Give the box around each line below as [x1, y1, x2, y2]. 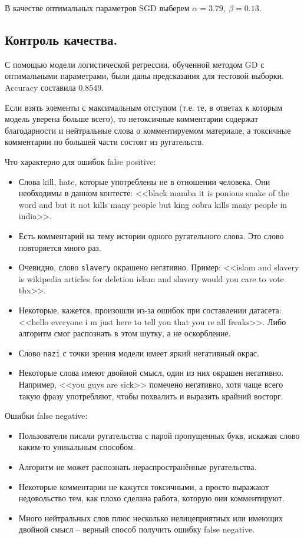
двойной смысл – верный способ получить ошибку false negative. [18, 523, 255, 535]
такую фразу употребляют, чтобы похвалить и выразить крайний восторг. [18, 389, 283, 402]
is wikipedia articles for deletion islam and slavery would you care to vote [18, 272, 284, 285]
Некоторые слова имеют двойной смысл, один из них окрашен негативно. [18, 366, 284, 379]
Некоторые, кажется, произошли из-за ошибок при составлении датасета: [18, 303, 282, 316]
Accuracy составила [5, 81, 76, 93]
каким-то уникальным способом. [18, 441, 136, 453]
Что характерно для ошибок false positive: [5, 155, 156, 167]
